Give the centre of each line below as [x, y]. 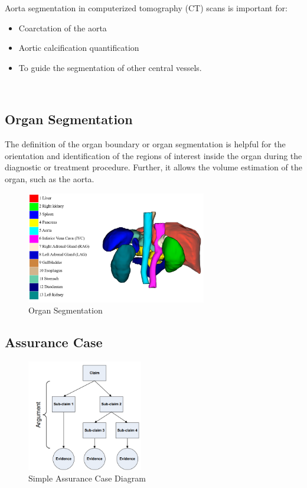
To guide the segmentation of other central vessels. [110, 67]
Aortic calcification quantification [79, 48]
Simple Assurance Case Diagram [87, 478]
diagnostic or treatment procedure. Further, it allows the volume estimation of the [153, 167]
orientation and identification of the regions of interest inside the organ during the [153, 155]
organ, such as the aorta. [50, 178]
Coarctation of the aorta [63, 28]
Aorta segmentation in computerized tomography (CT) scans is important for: [146, 8]
